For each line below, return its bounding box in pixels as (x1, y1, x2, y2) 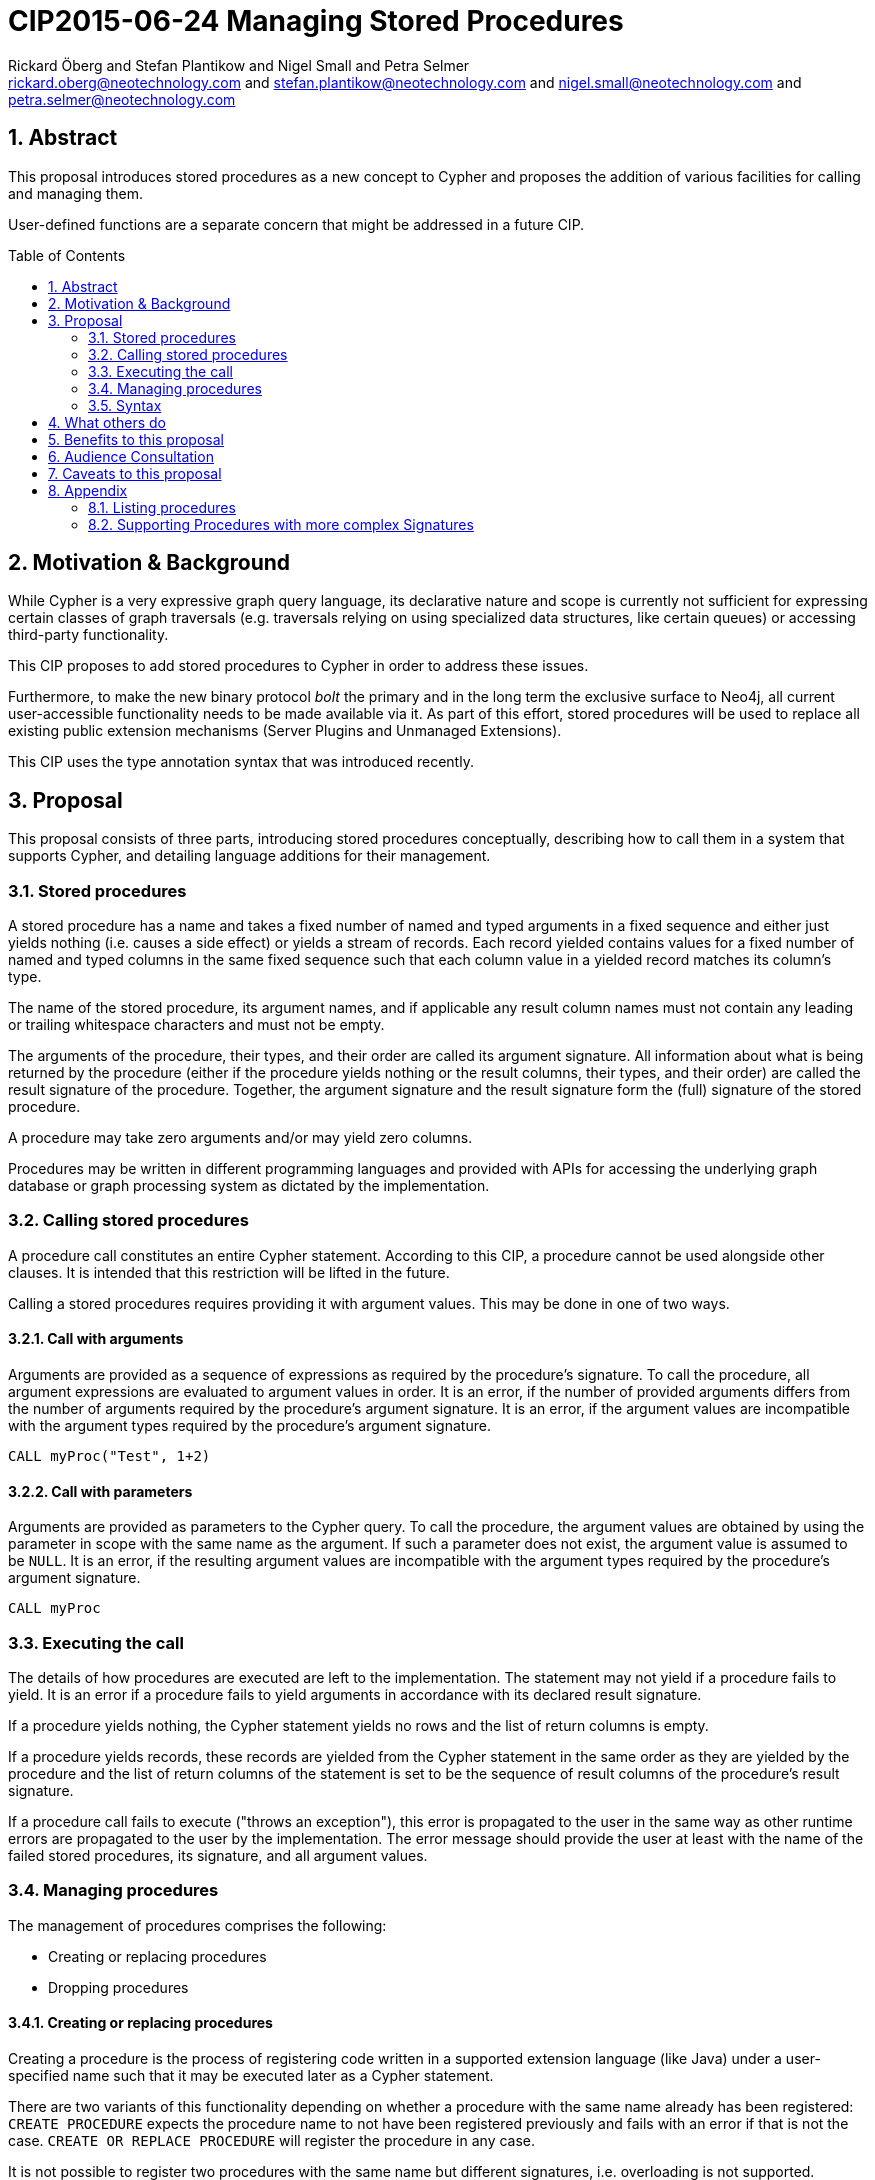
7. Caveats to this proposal (48, 464, 222, 482)
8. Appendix (48, 481, 128, 499)
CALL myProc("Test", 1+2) (8, 1448, 211, 1464)
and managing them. (8, 184, 143, 202)
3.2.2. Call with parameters (8, 1482, 193, 1500)
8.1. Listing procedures (88, 498, 236, 516)
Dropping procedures (48, 1978, 189, 1996)
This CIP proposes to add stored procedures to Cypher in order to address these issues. (8, 657, 589, 675)
